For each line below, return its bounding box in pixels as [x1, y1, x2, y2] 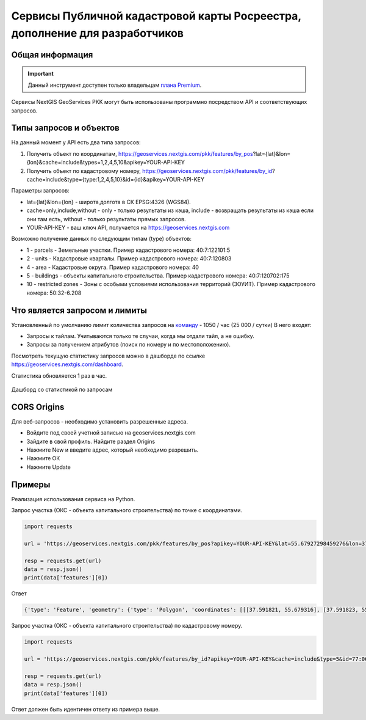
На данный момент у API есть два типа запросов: [11, 139, 141, 146]
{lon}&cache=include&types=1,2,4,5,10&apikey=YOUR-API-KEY [26, 159, 185, 166]
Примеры [11, 479, 51, 490]
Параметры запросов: [11, 187, 70, 194]
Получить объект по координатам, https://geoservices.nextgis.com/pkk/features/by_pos [26, 150, 253, 157]
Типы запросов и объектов [11, 123, 120, 133]
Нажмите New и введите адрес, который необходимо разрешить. [26, 446, 199, 454]
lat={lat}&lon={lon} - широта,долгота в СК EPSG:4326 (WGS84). [26, 198, 192, 205]
